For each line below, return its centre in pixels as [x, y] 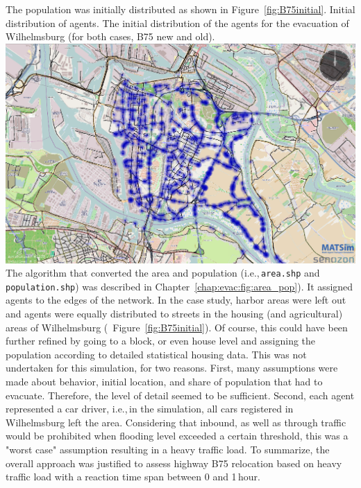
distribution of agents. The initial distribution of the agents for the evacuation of [177, 23]
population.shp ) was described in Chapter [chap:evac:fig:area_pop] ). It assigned [179, 286]
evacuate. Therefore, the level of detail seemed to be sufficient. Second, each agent [180, 395]
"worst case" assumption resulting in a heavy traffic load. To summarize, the [168, 449]
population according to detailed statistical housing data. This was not [156, 354]
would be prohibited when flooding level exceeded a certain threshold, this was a [177, 436]
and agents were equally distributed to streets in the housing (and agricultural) [174, 314]
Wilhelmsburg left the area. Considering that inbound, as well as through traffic [176, 422]
